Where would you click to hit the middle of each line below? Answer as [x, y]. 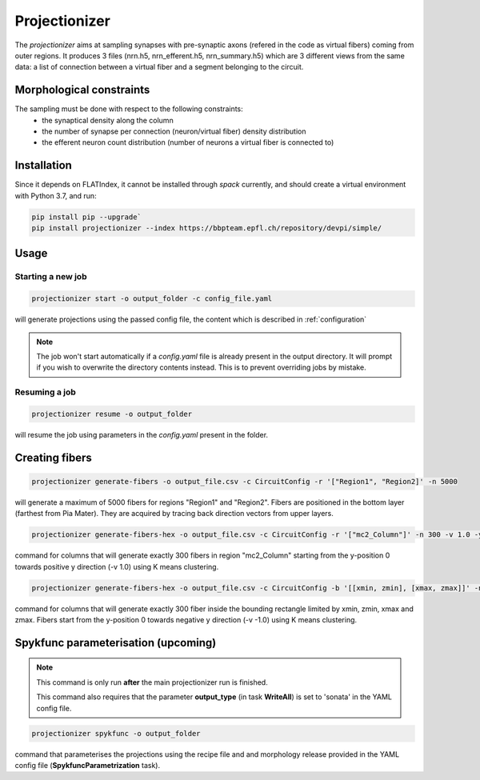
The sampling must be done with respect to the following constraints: [129, 109]
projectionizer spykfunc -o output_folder [116, 733]
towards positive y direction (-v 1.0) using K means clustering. [117, 566]
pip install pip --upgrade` [86, 217]
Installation [43, 165]
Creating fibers [53, 457]
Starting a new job [51, 277]
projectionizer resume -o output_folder [112, 414]
